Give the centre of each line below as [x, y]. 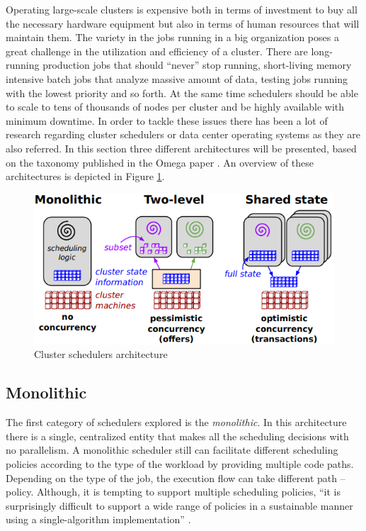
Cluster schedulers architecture [101, 354]
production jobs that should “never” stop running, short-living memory [197, 65]
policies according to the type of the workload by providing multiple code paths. [180, 464]
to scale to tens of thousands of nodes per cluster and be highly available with [175, 107]
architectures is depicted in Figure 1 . [85, 176]
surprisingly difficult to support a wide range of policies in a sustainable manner [179, 505]
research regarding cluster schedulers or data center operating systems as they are [183, 134]
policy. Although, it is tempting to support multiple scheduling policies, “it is [173, 492]
